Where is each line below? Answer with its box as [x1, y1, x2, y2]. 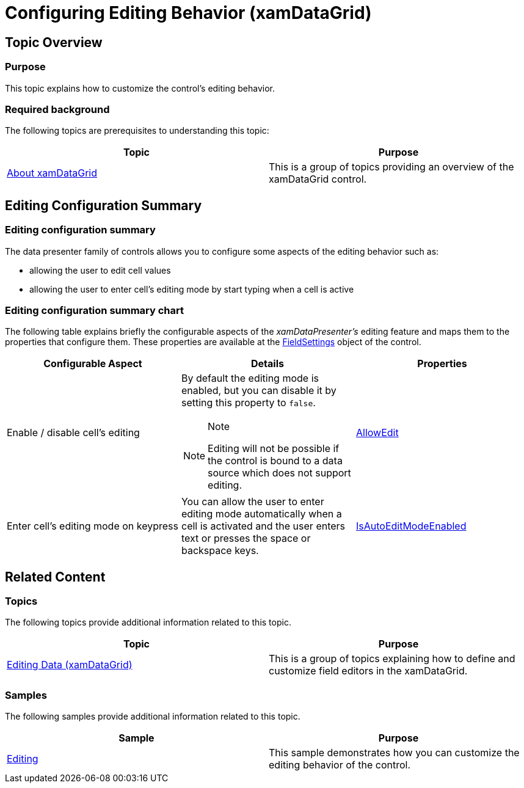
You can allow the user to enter [181, 495, 324, 508]
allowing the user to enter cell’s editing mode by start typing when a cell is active [29, 283, 354, 294]
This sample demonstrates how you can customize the [269, 746, 520, 759]
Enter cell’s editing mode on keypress [7, 520, 178, 533]
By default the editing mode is [181, 372, 319, 385]
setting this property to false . [181, 396, 316, 409]
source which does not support [208, 467, 351, 480]
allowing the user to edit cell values [29, 264, 171, 275]
